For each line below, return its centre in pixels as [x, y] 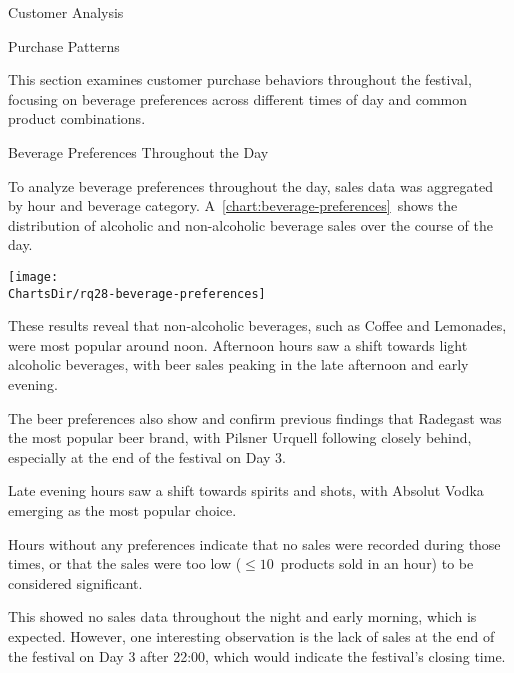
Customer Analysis [66, 12]
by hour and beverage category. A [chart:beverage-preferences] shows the [233, 205]
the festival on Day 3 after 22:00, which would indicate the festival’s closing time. [257, 655]
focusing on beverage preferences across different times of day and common [238, 98]
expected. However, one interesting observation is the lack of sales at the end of [251, 635]
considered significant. [75, 582]
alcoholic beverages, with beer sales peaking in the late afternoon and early [238, 364]
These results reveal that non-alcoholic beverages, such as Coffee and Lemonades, [257, 325]
